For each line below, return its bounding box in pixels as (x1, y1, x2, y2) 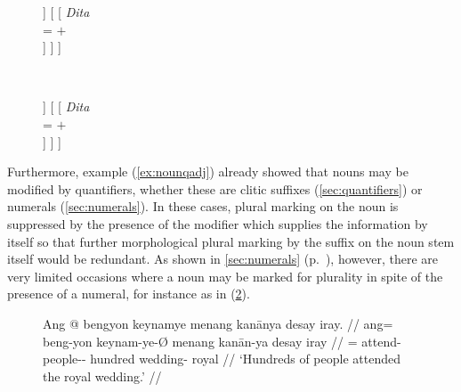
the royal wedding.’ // (43, 366, 162, 385)
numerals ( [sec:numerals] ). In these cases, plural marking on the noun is (7, 197, 399, 216)
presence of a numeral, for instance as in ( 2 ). (7, 284, 250, 303)
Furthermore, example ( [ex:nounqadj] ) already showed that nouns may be (7, 162, 408, 181)
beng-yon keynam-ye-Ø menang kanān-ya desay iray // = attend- (43, 331, 401, 350)
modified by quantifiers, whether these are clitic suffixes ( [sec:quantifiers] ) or (7, 179, 423, 198)
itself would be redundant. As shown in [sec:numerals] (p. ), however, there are (7, 249, 438, 268)
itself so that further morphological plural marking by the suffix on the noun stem (7, 232, 455, 250)
